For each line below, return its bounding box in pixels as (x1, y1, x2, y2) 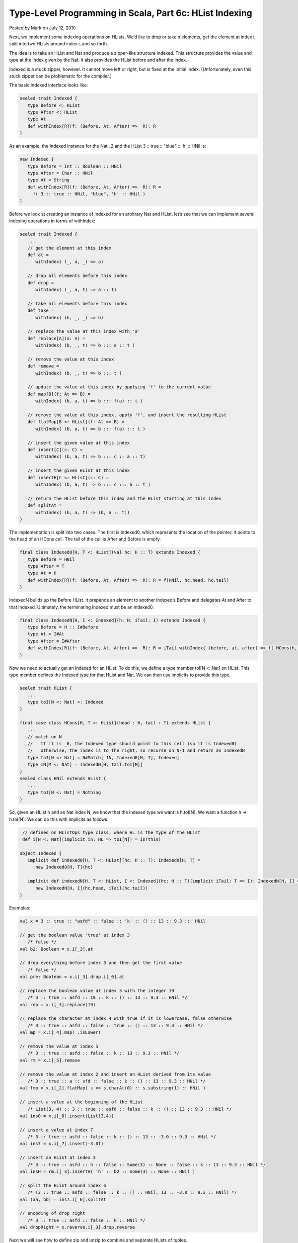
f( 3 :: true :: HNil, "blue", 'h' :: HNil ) (32, 191, 146, 197)
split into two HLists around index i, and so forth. (9, 41, 109, 47)
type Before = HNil (27, 556, 75, 562)
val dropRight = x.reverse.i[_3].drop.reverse (19, 1225, 135, 1230)
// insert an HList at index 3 (19, 1155, 96, 1160)
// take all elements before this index (27, 301, 128, 306)
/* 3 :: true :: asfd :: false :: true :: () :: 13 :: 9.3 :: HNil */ (27, 1022, 203, 1028)
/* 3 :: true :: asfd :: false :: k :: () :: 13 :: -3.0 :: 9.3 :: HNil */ (27, 1134, 216, 1140)
